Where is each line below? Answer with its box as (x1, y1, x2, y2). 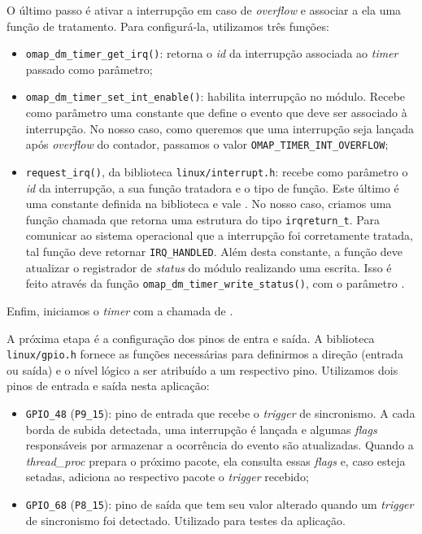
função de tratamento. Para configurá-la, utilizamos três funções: (7, 17, 329, 34)
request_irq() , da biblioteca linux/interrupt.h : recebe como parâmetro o (25, 163, 408, 180)
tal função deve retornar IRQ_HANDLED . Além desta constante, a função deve (25, 243, 403, 260)
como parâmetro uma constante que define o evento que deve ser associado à (25, 104, 407, 121)
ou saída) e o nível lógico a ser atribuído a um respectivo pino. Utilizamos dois (7, 361, 398, 378)
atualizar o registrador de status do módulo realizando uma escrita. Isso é (25, 258, 392, 276)
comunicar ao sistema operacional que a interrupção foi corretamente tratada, (25, 227, 413, 244)
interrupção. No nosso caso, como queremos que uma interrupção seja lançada (25, 119, 415, 137)
